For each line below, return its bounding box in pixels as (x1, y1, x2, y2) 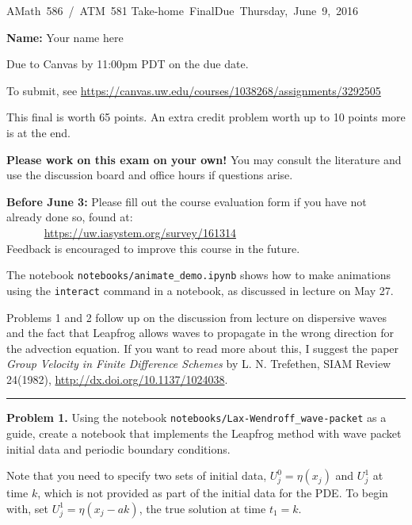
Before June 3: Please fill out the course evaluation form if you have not (6, 193, 367, 209)
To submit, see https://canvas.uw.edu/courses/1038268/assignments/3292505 (6, 82, 381, 98)
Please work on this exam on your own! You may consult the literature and (6, 151, 402, 167)
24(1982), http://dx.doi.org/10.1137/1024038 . (6, 370, 228, 387)
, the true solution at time (139, 500, 266, 516)
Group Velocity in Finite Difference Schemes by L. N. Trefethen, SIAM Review (6, 355, 391, 372)
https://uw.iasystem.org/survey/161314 (44, 224, 236, 240)
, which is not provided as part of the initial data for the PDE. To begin (37, 485, 388, 501)
